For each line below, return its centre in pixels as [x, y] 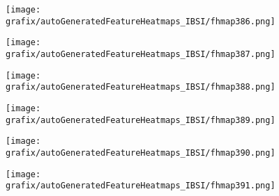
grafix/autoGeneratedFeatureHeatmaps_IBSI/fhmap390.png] [141, 153]
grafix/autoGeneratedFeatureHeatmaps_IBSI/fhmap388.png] [141, 87]
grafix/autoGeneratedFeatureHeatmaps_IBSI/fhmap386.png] [141, 21]
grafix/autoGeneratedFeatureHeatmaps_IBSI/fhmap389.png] [141, 120]
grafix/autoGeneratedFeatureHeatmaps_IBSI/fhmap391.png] [141, 186]
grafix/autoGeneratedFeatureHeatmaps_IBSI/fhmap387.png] [141, 54]
